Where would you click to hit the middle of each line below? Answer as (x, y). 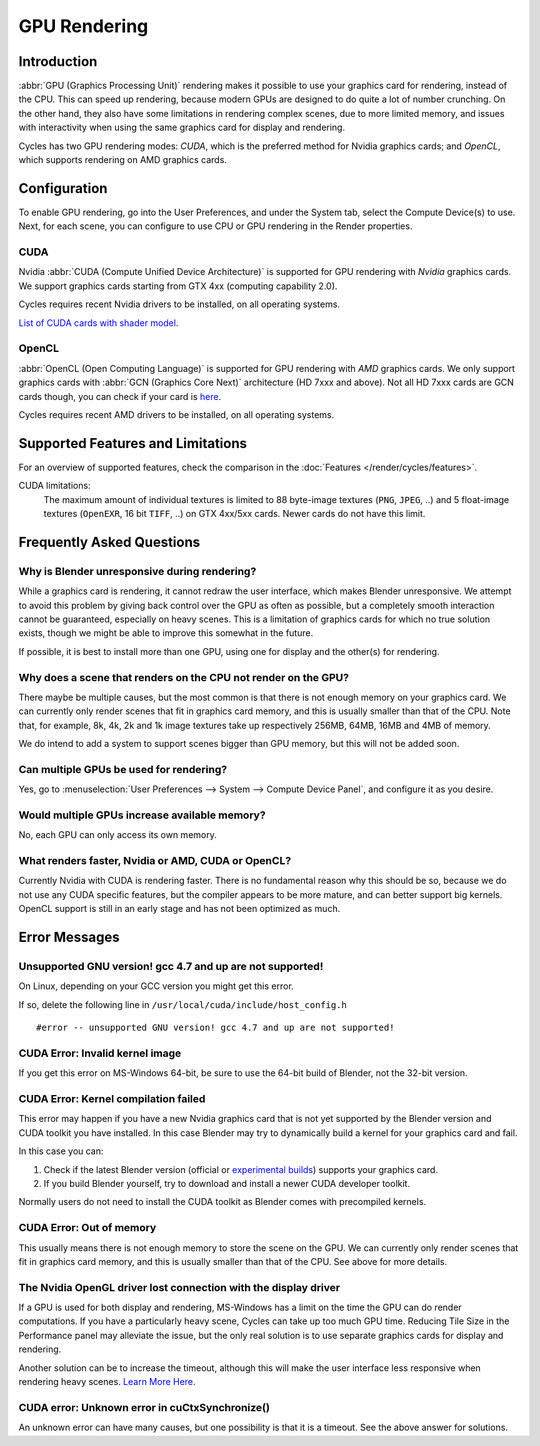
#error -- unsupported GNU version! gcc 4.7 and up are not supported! (215, 1028)
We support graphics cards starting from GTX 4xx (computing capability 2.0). (178, 286)
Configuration (63, 188)
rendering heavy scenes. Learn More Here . (107, 1382)
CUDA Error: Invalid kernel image (100, 1053)
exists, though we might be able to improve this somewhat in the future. (166, 633)
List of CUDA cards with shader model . (98, 322)
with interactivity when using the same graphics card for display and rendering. (181, 127)
